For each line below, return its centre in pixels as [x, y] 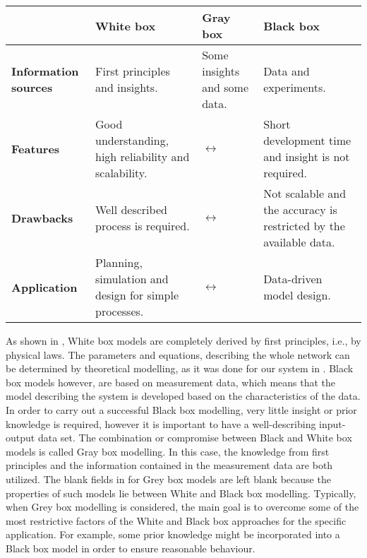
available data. [299, 242]
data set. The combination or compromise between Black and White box [195, 438]
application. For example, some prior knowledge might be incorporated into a [173, 534]
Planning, [119, 262]
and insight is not [307, 156]
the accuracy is [300, 209]
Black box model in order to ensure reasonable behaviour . [131, 548]
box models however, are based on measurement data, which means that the [171, 382]
